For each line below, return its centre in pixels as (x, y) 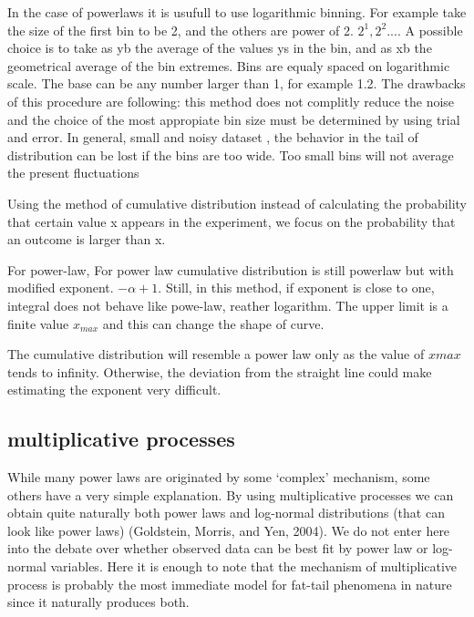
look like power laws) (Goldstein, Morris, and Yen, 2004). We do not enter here (229, 530)
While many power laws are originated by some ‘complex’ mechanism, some (219, 477)
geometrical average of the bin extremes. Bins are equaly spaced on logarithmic (229, 65)
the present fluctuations (73, 173)
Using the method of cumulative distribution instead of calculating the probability (237, 203)
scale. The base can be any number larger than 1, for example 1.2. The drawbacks (237, 83)
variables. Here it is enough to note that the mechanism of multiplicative (254, 566)
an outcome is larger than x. (87, 239)
